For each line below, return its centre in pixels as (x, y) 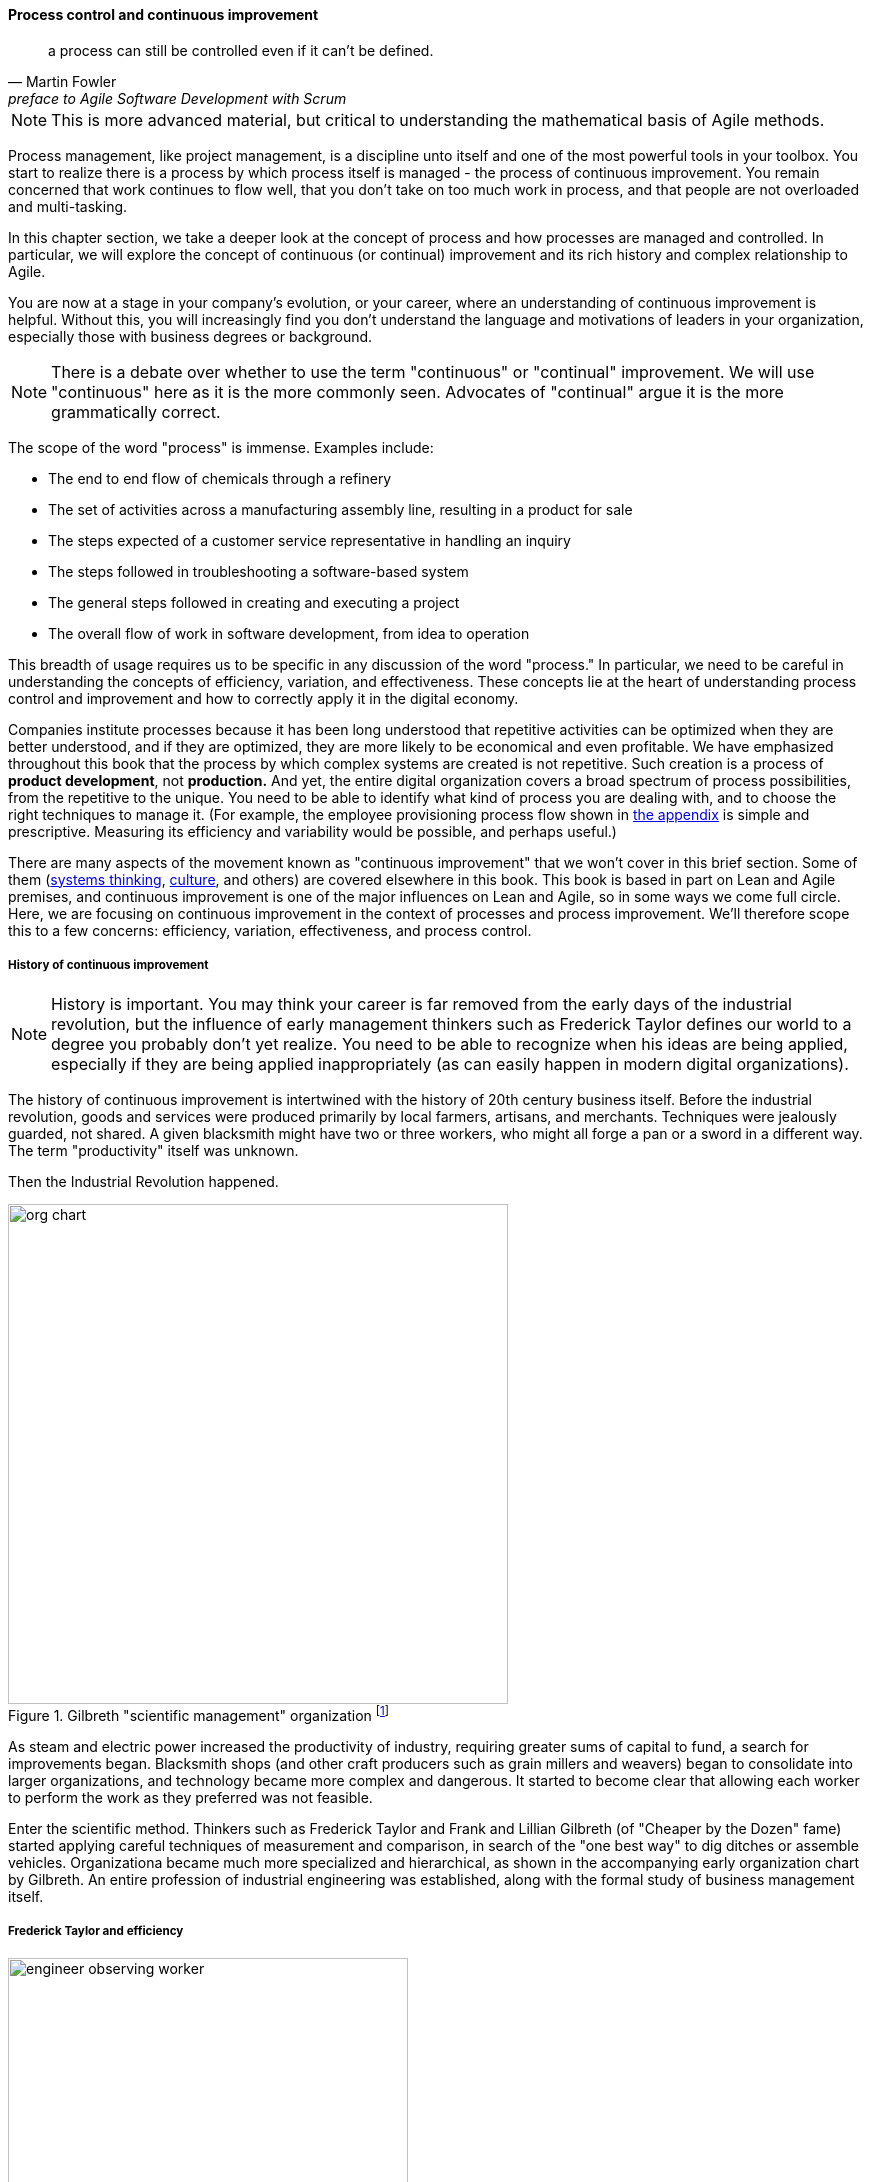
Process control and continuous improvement (163, 14)
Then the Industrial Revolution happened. (143, 1182)
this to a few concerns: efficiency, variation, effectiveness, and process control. (270, 930)
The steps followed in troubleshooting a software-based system (258, 571)
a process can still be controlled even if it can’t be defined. (241, 50)
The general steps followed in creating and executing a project (254, 602)
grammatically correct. (136, 411)
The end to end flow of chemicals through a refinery (220, 478)
